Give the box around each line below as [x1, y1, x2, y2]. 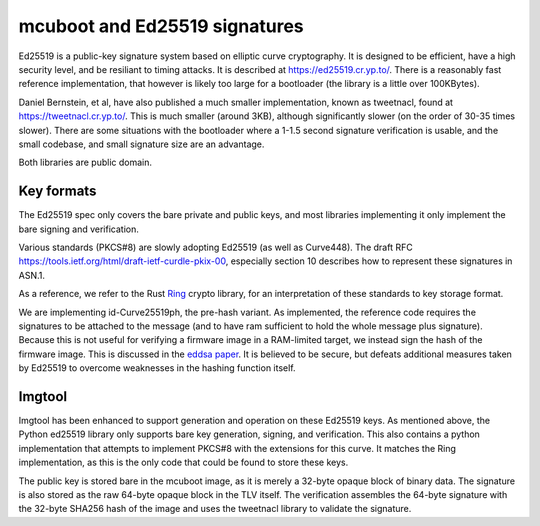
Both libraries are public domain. [18, 156, 153, 169]
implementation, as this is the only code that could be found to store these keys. [18, 456, 349, 469]
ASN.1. [18, 269, 45, 281]
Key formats [18, 183, 97, 200]
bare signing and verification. [18, 223, 139, 235]
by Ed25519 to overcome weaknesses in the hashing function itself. [18, 362, 296, 374]
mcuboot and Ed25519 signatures [18, 15, 304, 37]
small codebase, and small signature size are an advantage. [18, 138, 265, 150]
